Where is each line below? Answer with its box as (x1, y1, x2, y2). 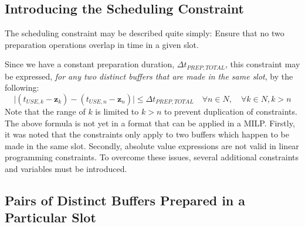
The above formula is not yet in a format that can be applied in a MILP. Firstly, (5, 116, 295, 129)
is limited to (95, 105, 139, 118)
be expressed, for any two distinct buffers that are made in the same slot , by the (5, 70, 293, 82)
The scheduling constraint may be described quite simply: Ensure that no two (5, 27, 284, 39)
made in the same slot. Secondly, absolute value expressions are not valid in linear (5, 139, 299, 152)
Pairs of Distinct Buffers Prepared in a (5, 191, 246, 209)
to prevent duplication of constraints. (164, 105, 297, 118)
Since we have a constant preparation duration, (5, 58, 175, 70)
